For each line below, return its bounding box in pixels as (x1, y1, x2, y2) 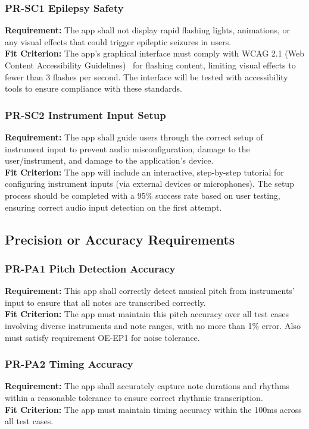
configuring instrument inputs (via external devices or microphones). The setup (5, 177, 294, 190)
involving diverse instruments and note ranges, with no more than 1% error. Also (5, 319, 301, 331)
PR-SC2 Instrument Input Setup (5, 107, 166, 122)
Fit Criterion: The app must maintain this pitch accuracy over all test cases (5, 308, 289, 320)
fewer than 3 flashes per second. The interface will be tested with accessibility (5, 70, 288, 83)
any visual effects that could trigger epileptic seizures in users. (5, 35, 232, 48)
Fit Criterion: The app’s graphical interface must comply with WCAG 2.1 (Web (5, 47, 305, 60)
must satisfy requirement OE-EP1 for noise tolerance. (5, 331, 200, 343)
